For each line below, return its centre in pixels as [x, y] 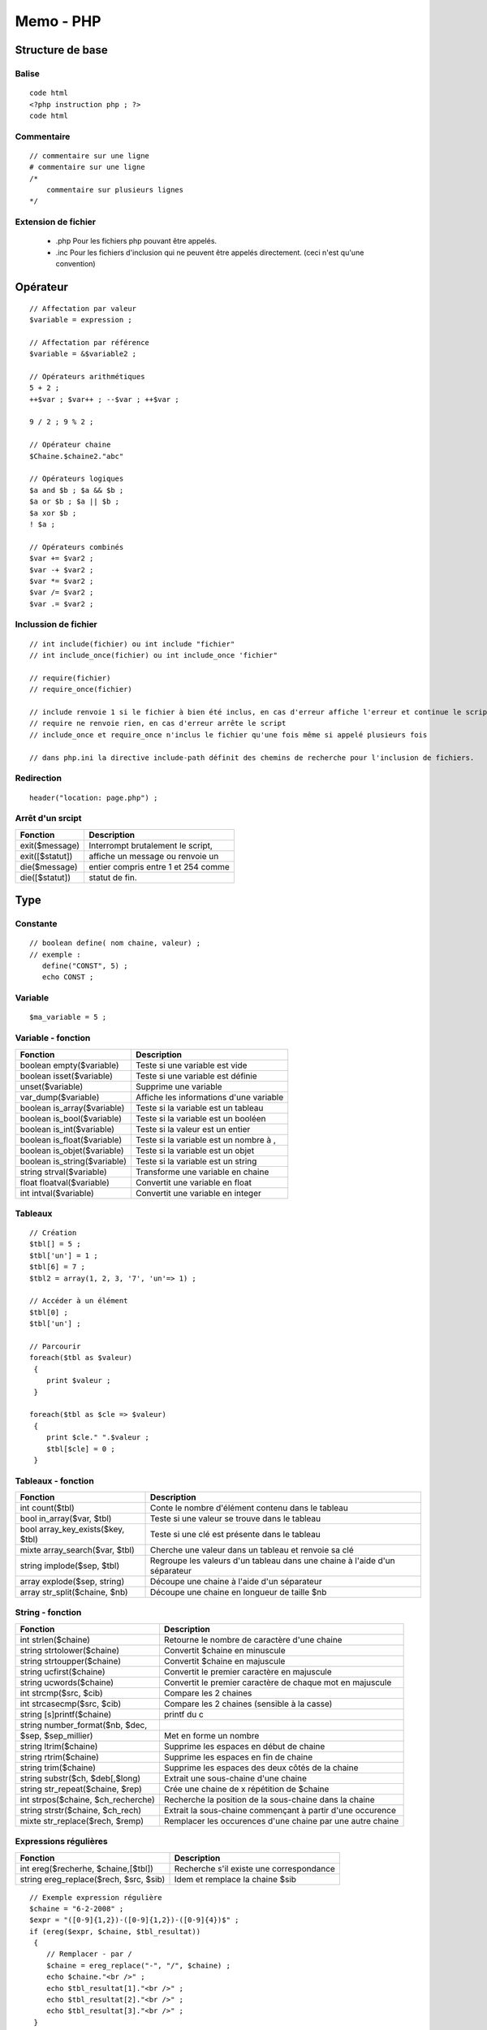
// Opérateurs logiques [77, 479]
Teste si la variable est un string [196, 1161]
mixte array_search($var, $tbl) [78, 1550]
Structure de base [62, 50]
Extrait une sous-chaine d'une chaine [235, 1778]
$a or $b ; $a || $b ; [75, 502]
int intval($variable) [57, 1193]
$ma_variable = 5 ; [68, 1017]
